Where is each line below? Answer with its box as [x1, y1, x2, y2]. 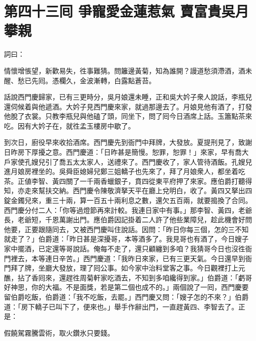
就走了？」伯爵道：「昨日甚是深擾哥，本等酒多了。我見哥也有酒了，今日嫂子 [4, 234, 249, 244]
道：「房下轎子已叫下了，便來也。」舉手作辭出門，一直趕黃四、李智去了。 [4, 301, 238, 311]
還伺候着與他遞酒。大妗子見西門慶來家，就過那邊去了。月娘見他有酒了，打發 [4, 101, 252, 111]
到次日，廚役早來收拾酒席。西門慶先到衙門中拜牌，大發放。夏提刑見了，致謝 [4, 137, 252, 147]
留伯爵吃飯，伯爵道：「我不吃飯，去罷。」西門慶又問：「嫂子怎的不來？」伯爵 [4, 291, 249, 302]
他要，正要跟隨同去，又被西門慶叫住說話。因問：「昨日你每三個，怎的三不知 [4, 224, 249, 234]
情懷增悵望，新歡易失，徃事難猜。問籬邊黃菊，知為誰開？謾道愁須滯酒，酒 [4, 65, 245, 75]
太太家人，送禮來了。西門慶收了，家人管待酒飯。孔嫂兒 [72, 156, 252, 167]
